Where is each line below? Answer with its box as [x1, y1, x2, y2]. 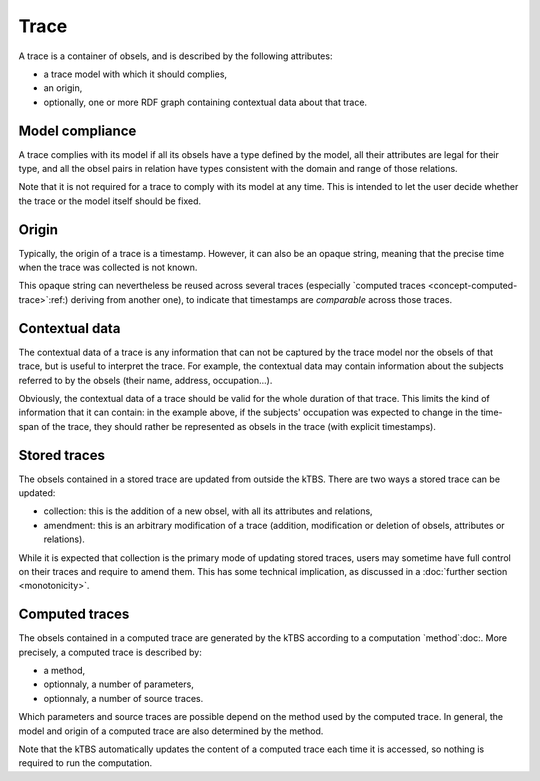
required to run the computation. [18, 757, 153, 769]
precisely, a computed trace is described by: [18, 646, 202, 658]
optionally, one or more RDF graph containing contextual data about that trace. [43, 96, 368, 108]
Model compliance [18, 122, 137, 139]
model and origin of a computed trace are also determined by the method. [18, 725, 324, 737]
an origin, [43, 82, 83, 94]
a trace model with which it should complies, [43, 68, 228, 80]
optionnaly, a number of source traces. [43, 692, 204, 704]
